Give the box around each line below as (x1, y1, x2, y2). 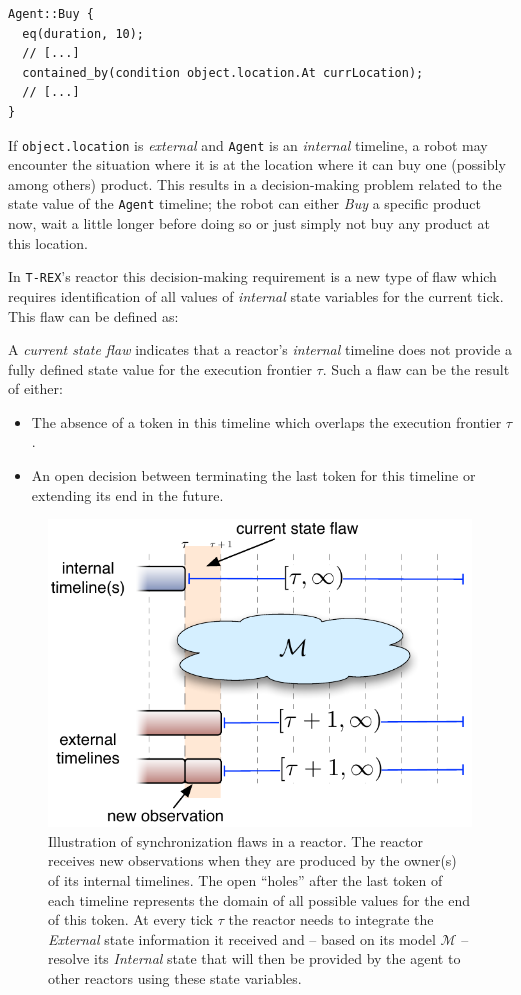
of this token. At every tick (48, 909, 213, 930)
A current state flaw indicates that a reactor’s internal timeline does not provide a (8, 339, 512, 360)
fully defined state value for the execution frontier (8, 358, 312, 379)
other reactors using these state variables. (48, 967, 302, 988)
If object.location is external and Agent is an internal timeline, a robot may (8, 134, 488, 155)
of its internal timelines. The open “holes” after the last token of (48, 869, 443, 890)
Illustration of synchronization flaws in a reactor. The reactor (48, 830, 423, 851)
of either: (8, 378, 63, 399)
